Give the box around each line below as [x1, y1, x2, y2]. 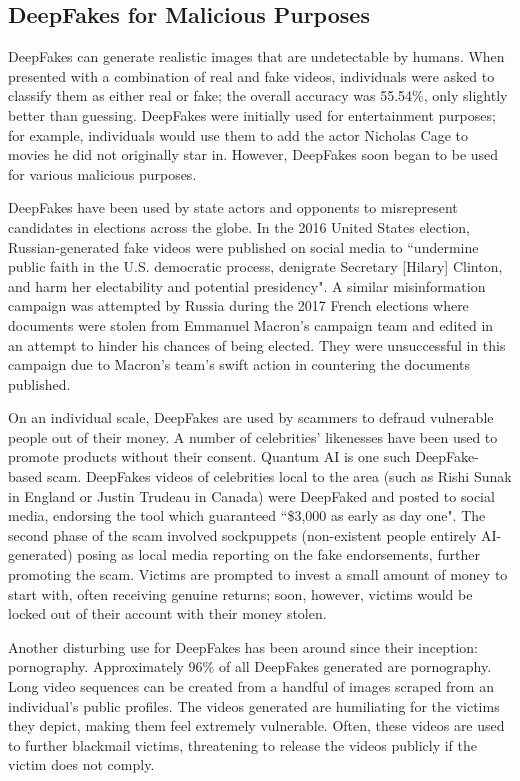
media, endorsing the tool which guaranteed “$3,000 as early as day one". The [8, 505, 486, 526]
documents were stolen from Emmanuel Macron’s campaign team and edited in [8, 314, 494, 335]
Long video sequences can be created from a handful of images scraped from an [8, 676, 494, 697]
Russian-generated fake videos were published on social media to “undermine [8, 236, 479, 257]
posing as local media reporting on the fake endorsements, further [77, 544, 480, 565]
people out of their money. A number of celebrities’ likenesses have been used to [8, 426, 498, 447]
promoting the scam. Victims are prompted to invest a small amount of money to [8, 564, 508, 585]
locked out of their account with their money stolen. [8, 603, 327, 624]
